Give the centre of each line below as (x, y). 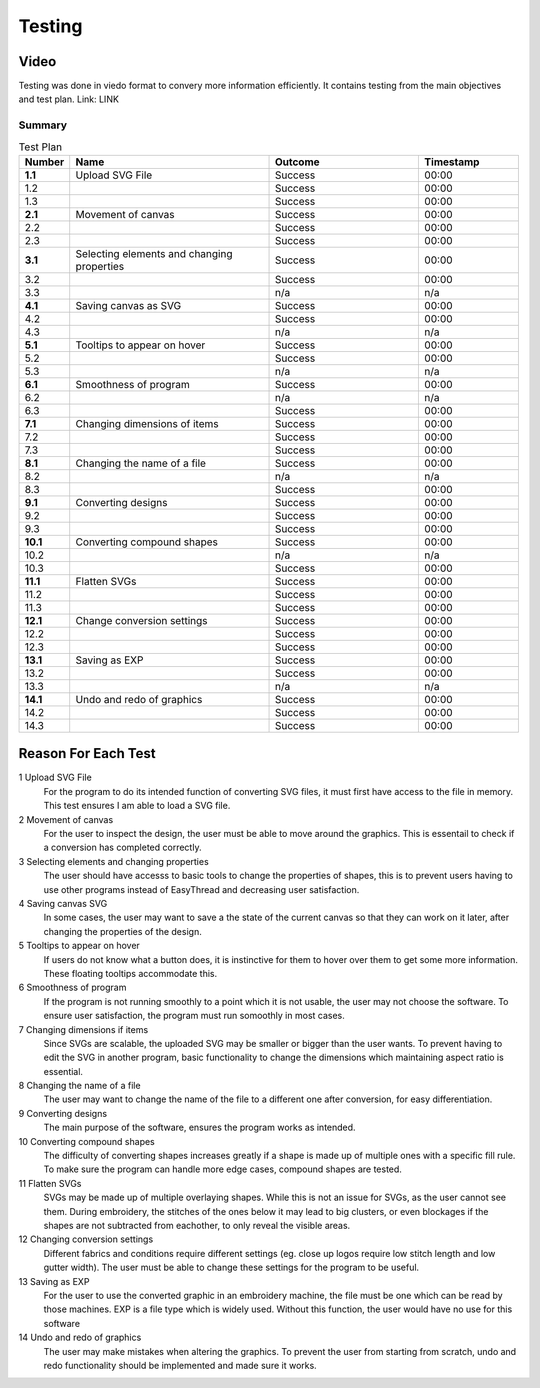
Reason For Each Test (87, 753)
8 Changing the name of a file (79, 1086)
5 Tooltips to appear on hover (79, 946)
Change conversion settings (141, 620)
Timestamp (452, 162)
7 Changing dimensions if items (83, 1029)
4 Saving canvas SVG (63, 903)
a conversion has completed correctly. (122, 847)
